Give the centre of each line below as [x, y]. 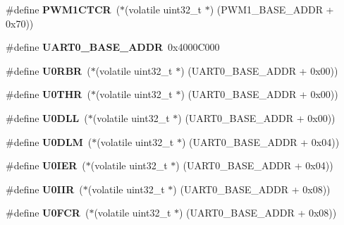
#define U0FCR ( [48, 213]
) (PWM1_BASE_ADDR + [272, 9]
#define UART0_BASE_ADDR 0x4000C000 [113, 47]
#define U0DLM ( [49, 141]
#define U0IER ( [46, 165]
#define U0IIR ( [44, 189]
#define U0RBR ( [48, 70]
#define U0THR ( [48, 94]
